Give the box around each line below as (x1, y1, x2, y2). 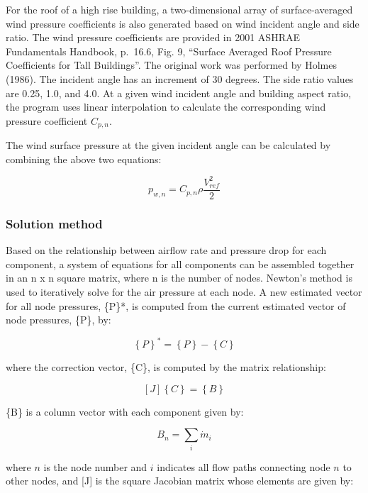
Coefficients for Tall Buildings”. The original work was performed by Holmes (6, 57, 337, 72)
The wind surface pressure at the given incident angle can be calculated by (6, 138, 331, 153)
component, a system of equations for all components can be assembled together (6, 256, 355, 271)
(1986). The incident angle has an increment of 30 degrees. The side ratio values (6, 71, 354, 86)
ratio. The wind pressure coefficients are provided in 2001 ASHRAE (6, 30, 300, 45)
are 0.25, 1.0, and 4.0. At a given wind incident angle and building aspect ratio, (6, 85, 352, 100)
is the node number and (43, 459, 147, 474)
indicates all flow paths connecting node (157, 459, 330, 474)
